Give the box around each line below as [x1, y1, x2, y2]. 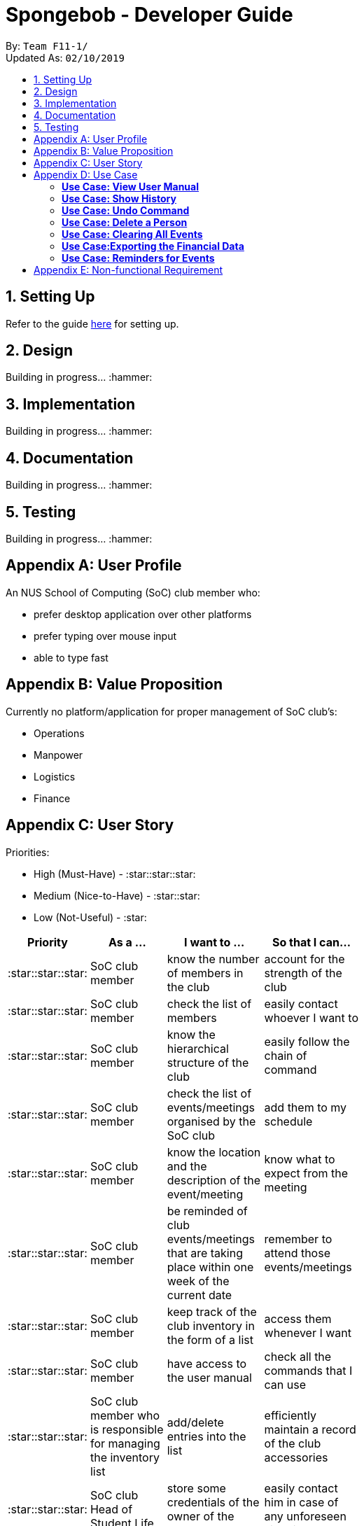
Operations [34, 727, 85, 739]
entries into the [167, 1429, 246, 1443]
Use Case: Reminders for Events [62, 251, 215, 264]
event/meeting [167, 1186, 244, 1201]
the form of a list [167, 1332, 254, 1347]
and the [167, 1158, 207, 1173]
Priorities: [6, 846, 50, 858]
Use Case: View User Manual [62, 180, 199, 192]
